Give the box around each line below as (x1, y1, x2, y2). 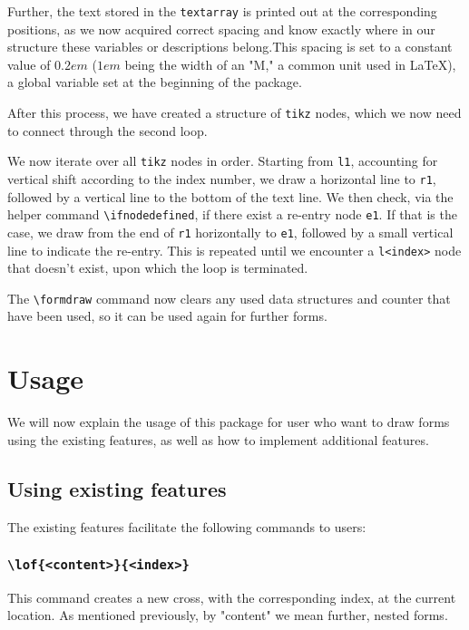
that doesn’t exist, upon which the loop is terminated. (7, 258, 308, 277)
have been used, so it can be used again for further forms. (7, 306, 327, 325)
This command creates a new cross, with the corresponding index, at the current (7, 587, 456, 606)
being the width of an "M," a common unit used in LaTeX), (124, 54, 456, 73)
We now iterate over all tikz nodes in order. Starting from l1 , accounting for (7, 151, 438, 170)
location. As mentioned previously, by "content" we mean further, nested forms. (7, 606, 448, 625)
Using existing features (7, 474, 227, 502)
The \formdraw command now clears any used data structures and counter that (7, 288, 451, 307)
